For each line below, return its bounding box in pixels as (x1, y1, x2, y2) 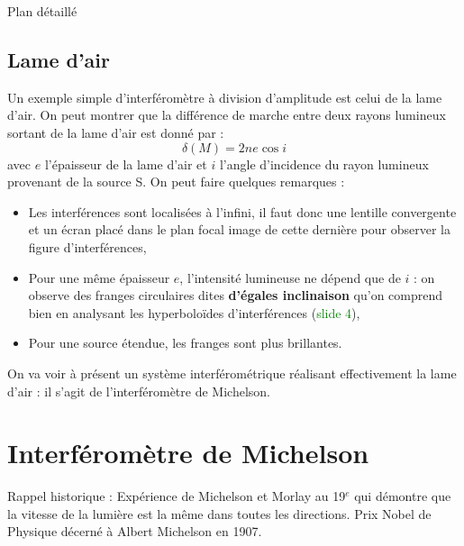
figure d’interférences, (28, 237, 147, 256)
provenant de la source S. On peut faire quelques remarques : (7, 172, 345, 191)
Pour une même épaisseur (28, 268, 170, 287)
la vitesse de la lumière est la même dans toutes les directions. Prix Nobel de (7, 504, 432, 523)
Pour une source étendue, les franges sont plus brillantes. (28, 333, 342, 352)
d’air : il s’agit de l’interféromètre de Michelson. (7, 381, 270, 400)
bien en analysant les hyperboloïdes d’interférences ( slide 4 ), (28, 303, 360, 322)
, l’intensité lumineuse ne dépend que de (179, 268, 401, 287)
